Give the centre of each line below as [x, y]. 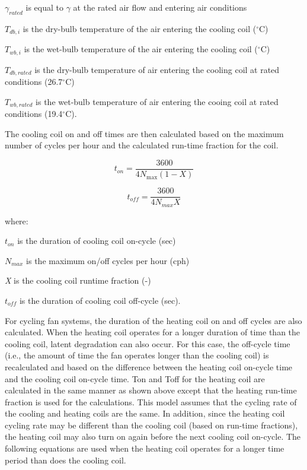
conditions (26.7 [34, 82]
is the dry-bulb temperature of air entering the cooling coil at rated [157, 69]
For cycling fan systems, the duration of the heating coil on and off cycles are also [153, 320]
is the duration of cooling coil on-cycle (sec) [97, 241]
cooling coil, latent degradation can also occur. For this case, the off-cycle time [148, 343]
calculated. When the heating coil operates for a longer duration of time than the [153, 332]
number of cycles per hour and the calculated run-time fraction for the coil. [142, 145]
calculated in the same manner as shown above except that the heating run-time [151, 390]
